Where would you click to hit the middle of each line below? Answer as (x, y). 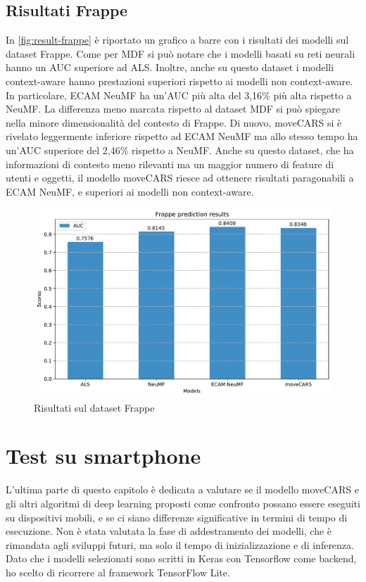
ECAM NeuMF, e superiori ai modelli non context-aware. (130, 191)
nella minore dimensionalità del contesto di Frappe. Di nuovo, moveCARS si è (174, 122)
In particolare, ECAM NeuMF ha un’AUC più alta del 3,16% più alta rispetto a (179, 95)
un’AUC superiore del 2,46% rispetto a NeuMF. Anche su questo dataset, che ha (180, 150)
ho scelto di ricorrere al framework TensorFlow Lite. (118, 572)
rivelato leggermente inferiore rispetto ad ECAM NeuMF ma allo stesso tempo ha (182, 136)
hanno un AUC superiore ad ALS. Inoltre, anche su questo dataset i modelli (170, 67)
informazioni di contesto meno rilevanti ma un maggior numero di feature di (170, 164)
